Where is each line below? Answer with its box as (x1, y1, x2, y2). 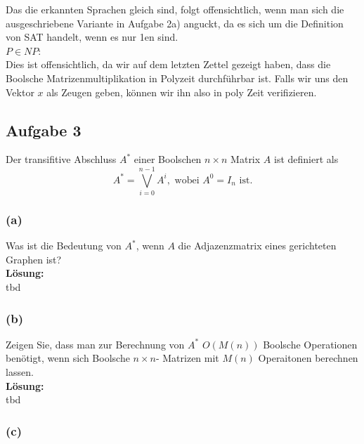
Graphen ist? (6, 252, 62, 266)
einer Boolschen (134, 152, 202, 166)
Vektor (6, 84, 34, 99)
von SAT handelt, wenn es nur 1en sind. (6, 30, 178, 44)
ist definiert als (273, 152, 339, 166)
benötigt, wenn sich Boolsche (6, 351, 130, 365)
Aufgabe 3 (6, 119, 82, 141)
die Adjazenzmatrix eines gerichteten (178, 238, 337, 253)
